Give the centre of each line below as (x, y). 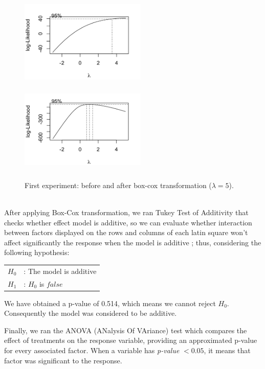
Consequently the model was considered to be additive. (91, 313)
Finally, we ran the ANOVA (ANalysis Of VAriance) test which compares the (126, 330)
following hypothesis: (37, 252)
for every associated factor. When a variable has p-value (92, 350)
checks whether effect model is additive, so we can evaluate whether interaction (128, 222)
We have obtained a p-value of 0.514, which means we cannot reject (110, 303)
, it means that (227, 350)
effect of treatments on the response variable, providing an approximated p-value (131, 340)
